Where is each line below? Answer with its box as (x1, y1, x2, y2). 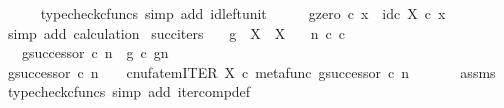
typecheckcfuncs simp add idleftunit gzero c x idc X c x (40, 3, 446, 23)
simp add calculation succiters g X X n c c (7, 22, 346, 43)
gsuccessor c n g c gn (21, 42, 169, 63)
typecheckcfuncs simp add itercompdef (7, 81, 251, 102)
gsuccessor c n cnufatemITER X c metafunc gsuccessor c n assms (7, 61, 496, 82)
